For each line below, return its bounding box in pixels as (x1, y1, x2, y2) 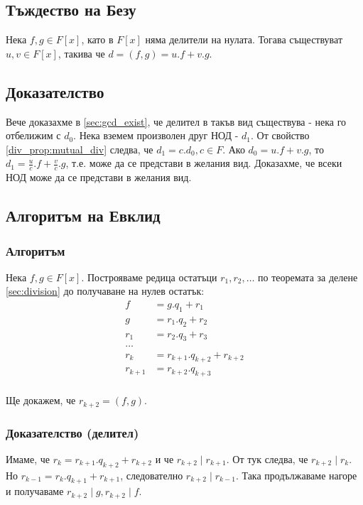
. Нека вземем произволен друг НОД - (73, 128, 239, 143)
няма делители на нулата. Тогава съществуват (145, 32, 343, 47)
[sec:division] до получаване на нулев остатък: (6, 283, 205, 298)
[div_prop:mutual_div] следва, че (6, 141, 153, 156)
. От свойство (250, 128, 310, 143)
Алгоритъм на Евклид (6, 205, 161, 227)
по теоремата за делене (258, 269, 358, 284)
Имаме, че (6, 451, 50, 466)
